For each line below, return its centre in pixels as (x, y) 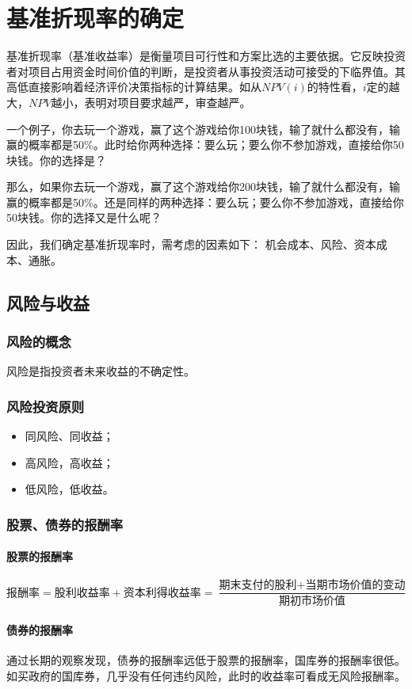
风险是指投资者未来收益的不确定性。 (101, 371)
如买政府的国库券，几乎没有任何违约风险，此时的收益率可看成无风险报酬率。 (206, 675)
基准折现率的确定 (95, 18)
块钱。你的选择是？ (56, 160)
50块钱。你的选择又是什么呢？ (84, 217)
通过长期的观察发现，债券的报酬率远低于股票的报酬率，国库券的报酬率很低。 (206, 660)
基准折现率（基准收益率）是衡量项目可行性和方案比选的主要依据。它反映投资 (206, 56)
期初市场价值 (312, 601)
